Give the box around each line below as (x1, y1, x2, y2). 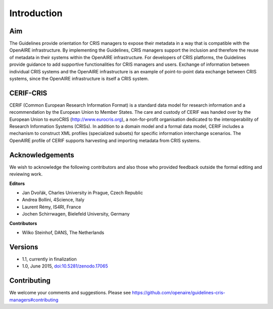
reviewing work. (9, 171, 43, 177)
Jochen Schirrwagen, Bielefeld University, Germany (22, 211, 130, 217)
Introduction (9, 8, 63, 19)
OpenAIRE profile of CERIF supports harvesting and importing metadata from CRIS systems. (9, 137, 201, 144)
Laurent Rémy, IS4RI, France (22, 204, 81, 210)
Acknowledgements (9, 151, 74, 159)
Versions (9, 243, 38, 251)
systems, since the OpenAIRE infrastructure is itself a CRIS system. (9, 76, 149, 82)
